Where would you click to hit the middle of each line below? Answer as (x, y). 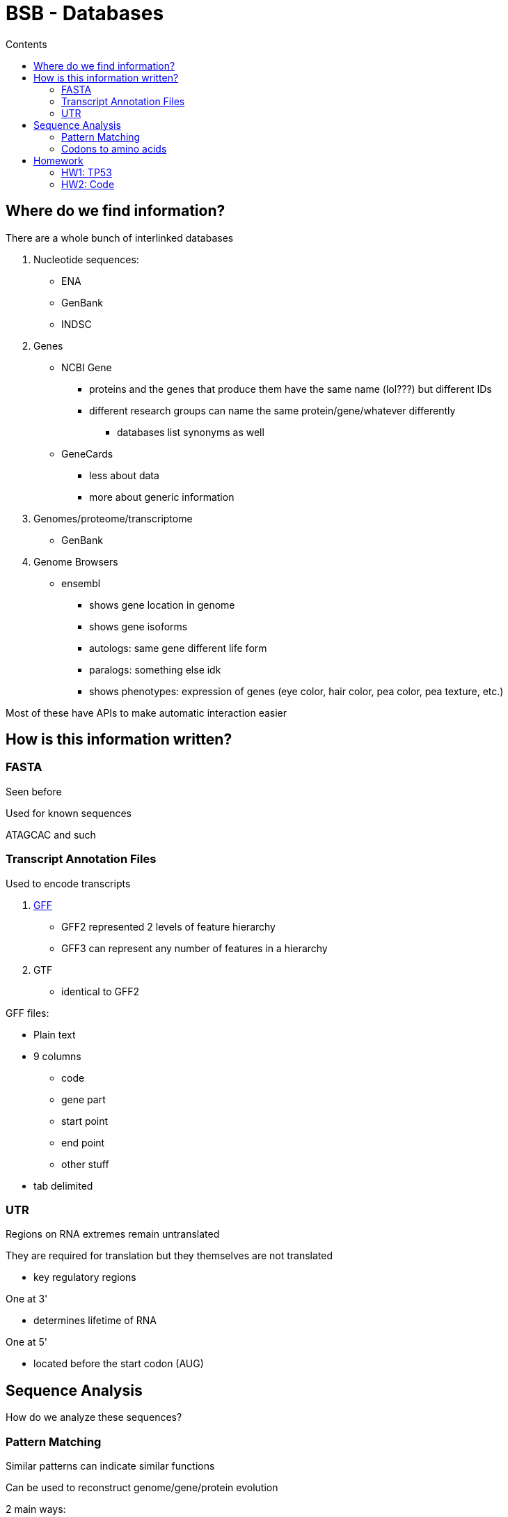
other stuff (85, 1164)
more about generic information (162, 497)
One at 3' (27, 1299)
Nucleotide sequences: (86, 259)
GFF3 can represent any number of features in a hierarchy (195, 948)
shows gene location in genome (162, 605)
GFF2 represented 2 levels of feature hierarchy (168, 926)
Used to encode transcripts (68, 883)
